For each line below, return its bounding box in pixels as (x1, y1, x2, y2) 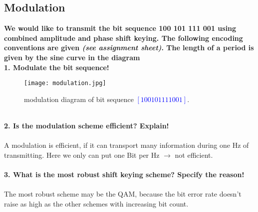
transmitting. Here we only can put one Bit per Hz (4, 149, 160, 160)
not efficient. (175, 149, 213, 160)
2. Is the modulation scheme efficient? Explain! (4, 120, 169, 131)
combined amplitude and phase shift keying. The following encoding (4, 32, 243, 43)
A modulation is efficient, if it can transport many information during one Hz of (4, 140, 249, 150)
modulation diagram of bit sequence (24, 94, 134, 104)
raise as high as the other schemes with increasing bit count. (4, 198, 189, 209)
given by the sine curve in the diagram (4, 52, 140, 62)
